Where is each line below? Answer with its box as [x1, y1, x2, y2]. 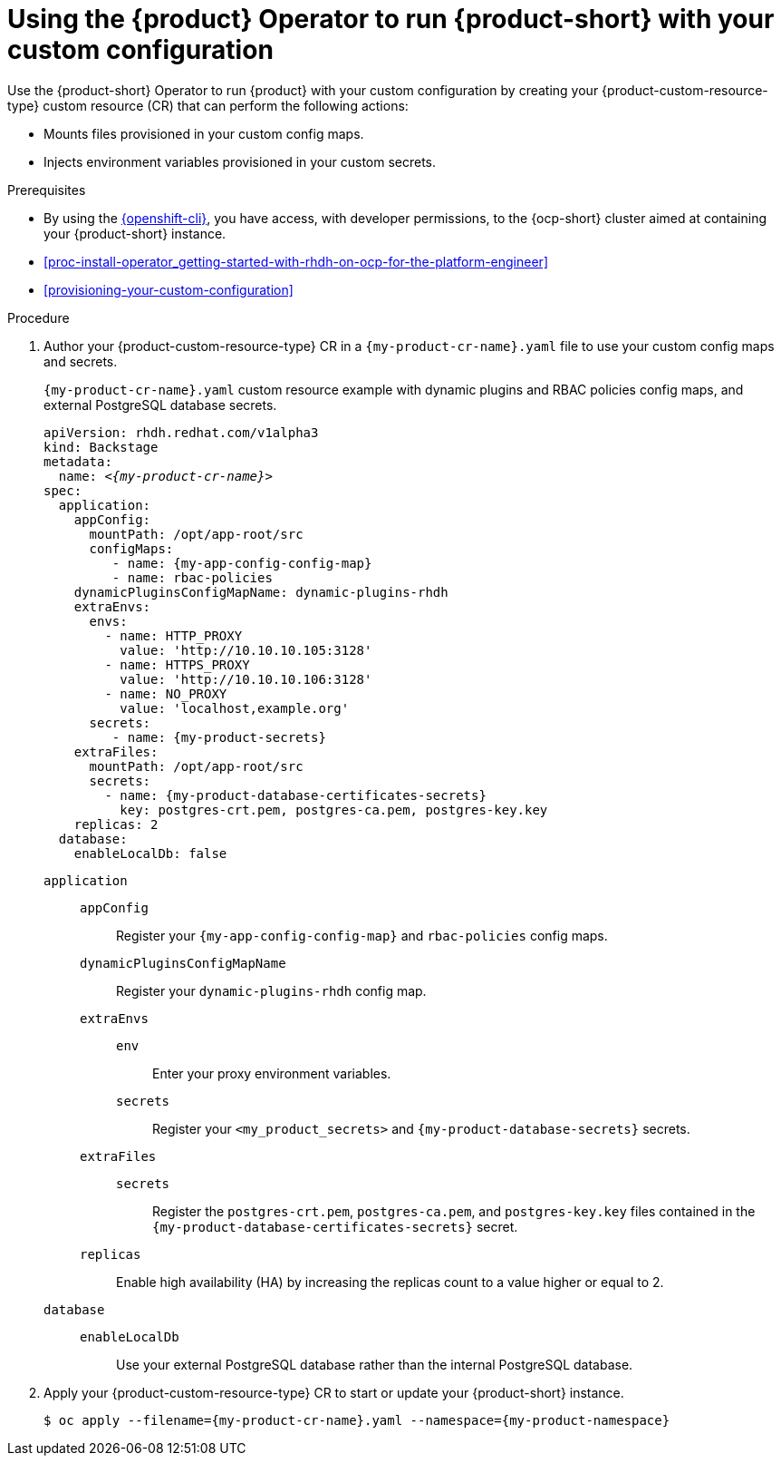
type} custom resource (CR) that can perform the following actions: [7, 97, 409, 113]
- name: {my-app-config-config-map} [111, 555, 372, 571]
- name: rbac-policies [111, 570, 273, 585]
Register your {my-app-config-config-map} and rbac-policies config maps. [116, 927, 608, 943]
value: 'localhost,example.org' [120, 700, 350, 716]
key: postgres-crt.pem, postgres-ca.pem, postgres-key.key [120, 802, 548, 817]
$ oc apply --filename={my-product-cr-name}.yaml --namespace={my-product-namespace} [43, 1412, 670, 1428]
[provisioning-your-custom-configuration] [43, 281, 294, 297]
